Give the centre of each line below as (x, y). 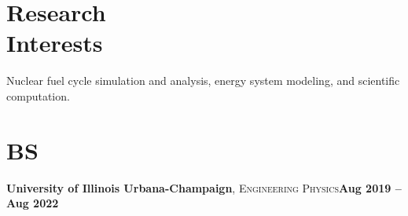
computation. (38, 95)
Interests (55, 43)
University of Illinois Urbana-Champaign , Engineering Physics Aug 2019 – (204, 187)
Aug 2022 (33, 203)
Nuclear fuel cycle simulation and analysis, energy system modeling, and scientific (203, 81)
